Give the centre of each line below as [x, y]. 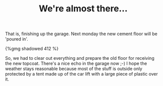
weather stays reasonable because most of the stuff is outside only [74, 69]
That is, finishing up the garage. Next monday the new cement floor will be [81, 34]
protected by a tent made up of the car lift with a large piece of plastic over [81, 74]
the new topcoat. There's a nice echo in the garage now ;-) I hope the [76, 64]
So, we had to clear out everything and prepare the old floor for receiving [80, 58]
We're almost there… [83, 9]
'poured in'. [17, 39]
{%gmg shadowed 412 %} [32, 49]
